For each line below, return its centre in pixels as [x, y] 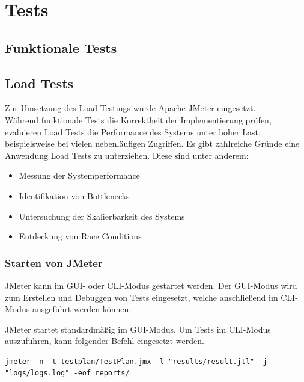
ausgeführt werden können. [82, 309]
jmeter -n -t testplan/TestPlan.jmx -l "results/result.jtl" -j [136, 361]
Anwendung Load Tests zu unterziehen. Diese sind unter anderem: [127, 155]
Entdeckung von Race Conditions [80, 236]
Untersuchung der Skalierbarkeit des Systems [102, 216]
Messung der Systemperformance [79, 175]
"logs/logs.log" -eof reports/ [67, 373]
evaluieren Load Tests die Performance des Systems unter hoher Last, [133, 131]
